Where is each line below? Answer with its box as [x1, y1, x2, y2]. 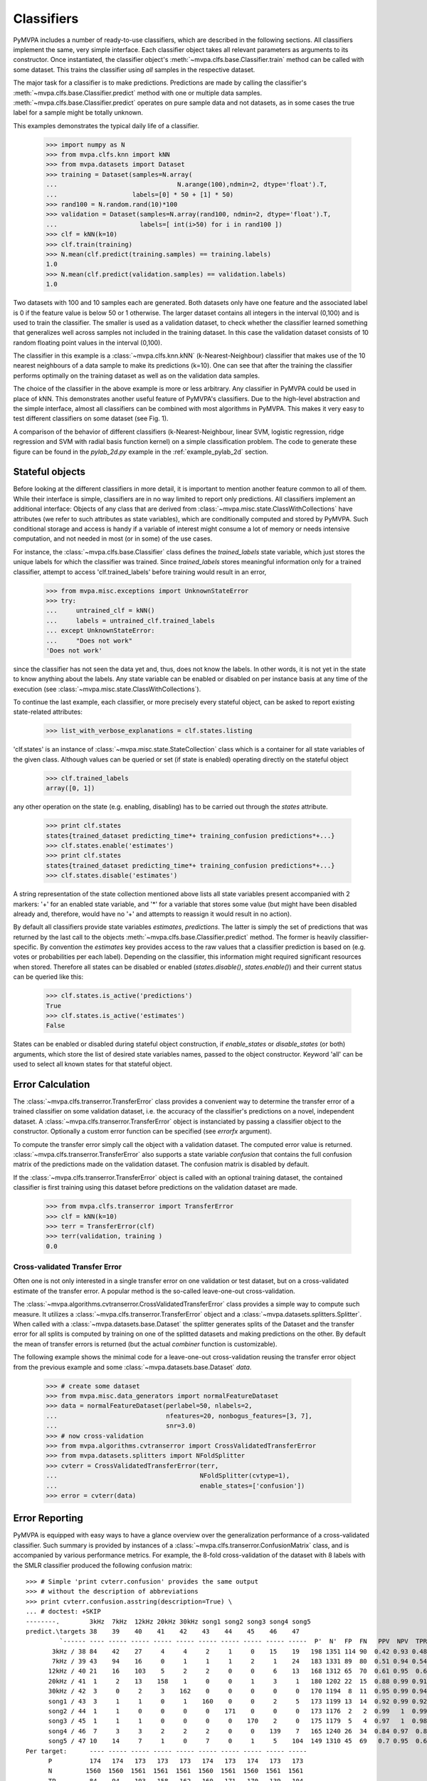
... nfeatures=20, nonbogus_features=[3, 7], [46, 1411, 313, 1420]
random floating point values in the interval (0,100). [13, 338, 163, 347]
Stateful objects [13, 466, 85, 478]
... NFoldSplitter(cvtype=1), [46, 1472, 290, 1480]
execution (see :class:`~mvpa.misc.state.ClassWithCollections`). [13, 685, 201, 693]
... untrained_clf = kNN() [46, 606, 156, 615]
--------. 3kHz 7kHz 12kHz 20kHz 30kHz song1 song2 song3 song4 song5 [26, 1617, 311, 1626]
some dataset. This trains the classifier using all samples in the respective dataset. [13, 65, 255, 74]
